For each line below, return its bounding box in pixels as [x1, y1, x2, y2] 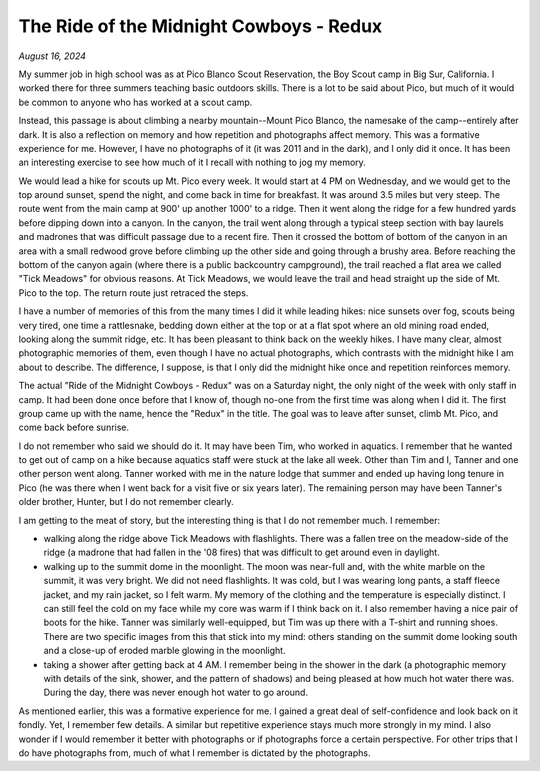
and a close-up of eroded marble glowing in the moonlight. [43, 645, 286, 657]
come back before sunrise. [18, 421, 130, 434]
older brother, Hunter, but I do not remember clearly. [18, 496, 234, 508]
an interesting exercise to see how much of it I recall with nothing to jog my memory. [18, 156, 367, 169]
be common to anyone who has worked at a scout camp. [18, 96, 253, 108]
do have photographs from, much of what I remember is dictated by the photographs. [18, 746, 371, 759]
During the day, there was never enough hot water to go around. [43, 686, 309, 699]
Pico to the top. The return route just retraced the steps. [18, 286, 249, 299]
